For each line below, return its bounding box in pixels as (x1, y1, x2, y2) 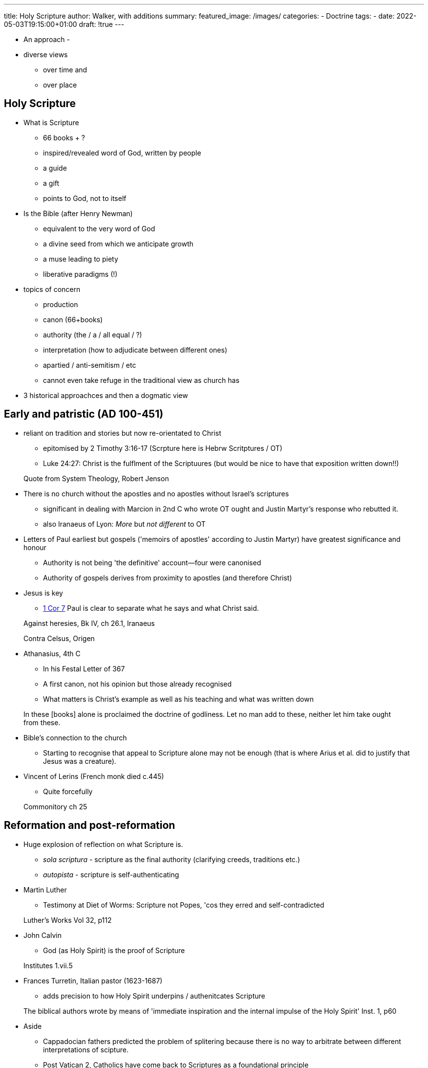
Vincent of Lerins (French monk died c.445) (23, 772, 164, 780)
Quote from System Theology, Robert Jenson (23, 474, 169, 483)
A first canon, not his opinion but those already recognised (43, 679, 232, 688)
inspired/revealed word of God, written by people (43, 148, 201, 157)
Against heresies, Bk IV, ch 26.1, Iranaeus (23, 619, 155, 627)
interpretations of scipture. (43, 1045, 128, 1054)
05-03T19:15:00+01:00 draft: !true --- (4, 20, 125, 28)
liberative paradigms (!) (43, 269, 118, 278)
